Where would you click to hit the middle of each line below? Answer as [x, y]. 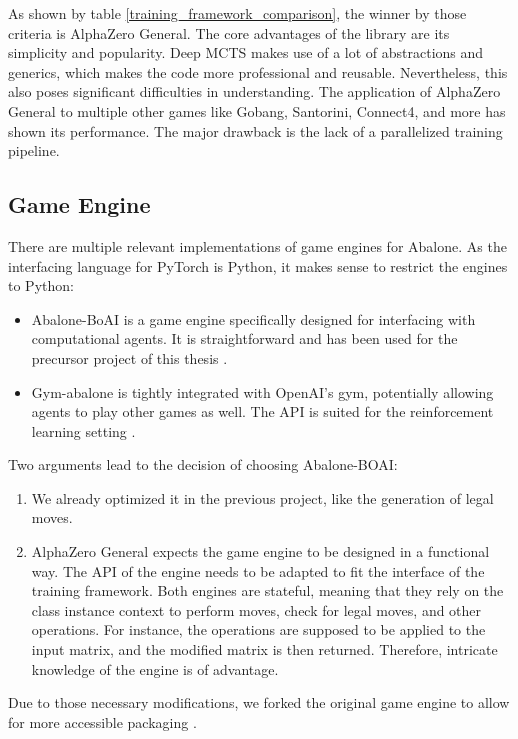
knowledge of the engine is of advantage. [155, 668]
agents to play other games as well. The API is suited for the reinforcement [262, 411]
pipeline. [34, 150]
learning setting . [83, 430]
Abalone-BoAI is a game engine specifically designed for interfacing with [253, 318]
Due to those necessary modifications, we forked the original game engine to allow [259, 702]
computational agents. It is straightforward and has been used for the [244, 338]
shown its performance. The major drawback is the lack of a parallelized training [255, 130]
